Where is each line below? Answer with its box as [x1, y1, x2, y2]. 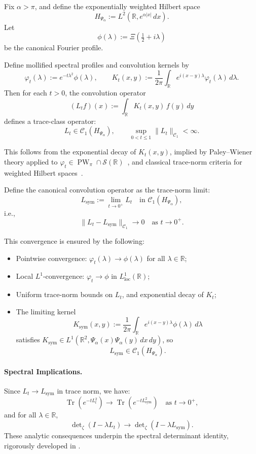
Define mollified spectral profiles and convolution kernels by [4, 59, 189, 70]
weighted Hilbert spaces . [4, 167, 83, 178]
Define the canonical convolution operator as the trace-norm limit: [4, 184, 210, 195]
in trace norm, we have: [57, 385, 130, 396]
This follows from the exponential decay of [4, 146, 136, 157]
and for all [4, 409, 36, 420]
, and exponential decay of [122, 289, 204, 300]
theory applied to [4, 156, 58, 167]
